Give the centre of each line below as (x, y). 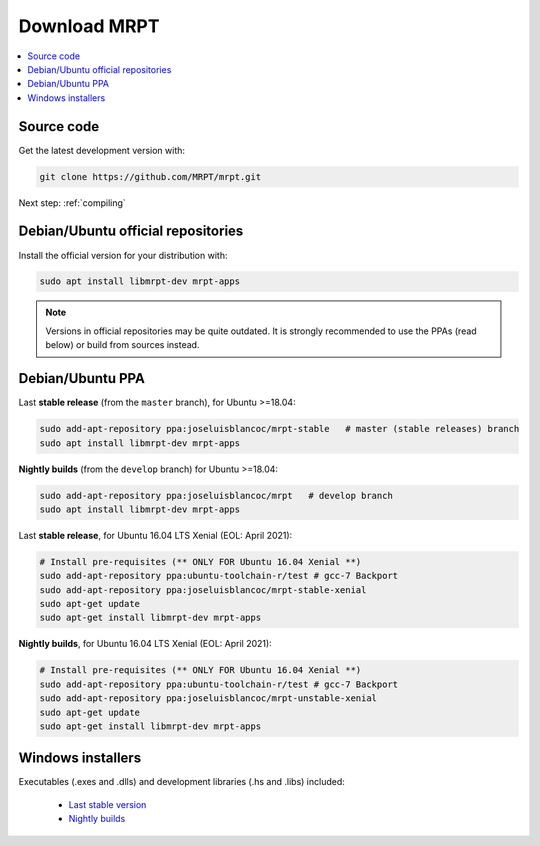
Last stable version (107, 804)
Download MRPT (89, 26)
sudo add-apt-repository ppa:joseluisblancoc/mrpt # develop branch (216, 495)
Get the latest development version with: (101, 150)
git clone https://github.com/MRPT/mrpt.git (150, 176)
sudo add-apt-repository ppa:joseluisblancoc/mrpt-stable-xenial (203, 589)
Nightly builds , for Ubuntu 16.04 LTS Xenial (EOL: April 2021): (145, 644)
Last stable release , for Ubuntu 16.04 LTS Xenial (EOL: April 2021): (155, 535)
